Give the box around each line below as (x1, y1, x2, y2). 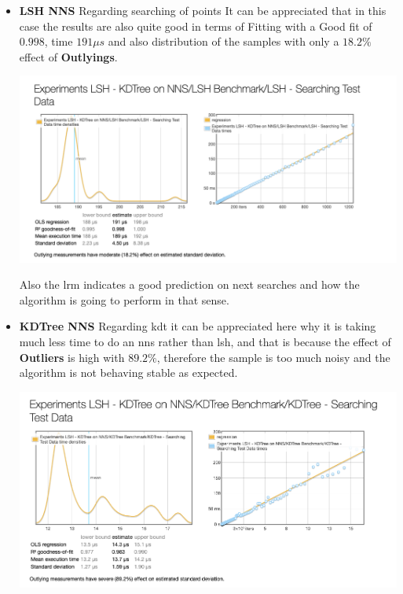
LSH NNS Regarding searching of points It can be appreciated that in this (19, 2, 387, 18)
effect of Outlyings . (19, 48, 118, 65)
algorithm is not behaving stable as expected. (19, 364, 238, 381)
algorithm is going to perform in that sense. (19, 291, 229, 308)
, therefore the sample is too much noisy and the (156, 349, 390, 365)
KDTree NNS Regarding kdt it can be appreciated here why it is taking (19, 318, 376, 334)
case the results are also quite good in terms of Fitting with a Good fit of (19, 17, 372, 34)
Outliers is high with (19, 349, 125, 365)
